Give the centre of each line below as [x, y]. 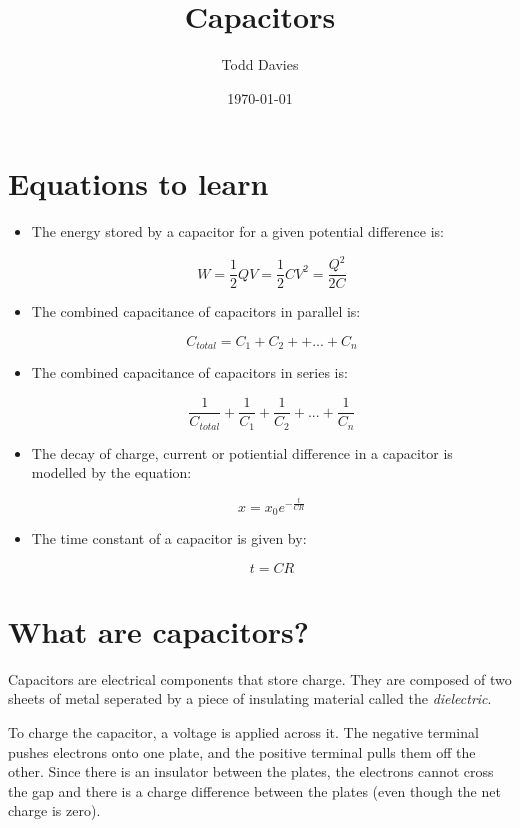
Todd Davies [260, 64]
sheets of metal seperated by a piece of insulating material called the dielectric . [250, 698]
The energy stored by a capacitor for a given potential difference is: [237, 231]
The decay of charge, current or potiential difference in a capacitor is [242, 452]
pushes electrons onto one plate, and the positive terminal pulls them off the [242, 751]
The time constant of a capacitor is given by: [169, 538]
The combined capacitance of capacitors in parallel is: [196, 311]
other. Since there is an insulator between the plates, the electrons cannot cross [251, 771]
